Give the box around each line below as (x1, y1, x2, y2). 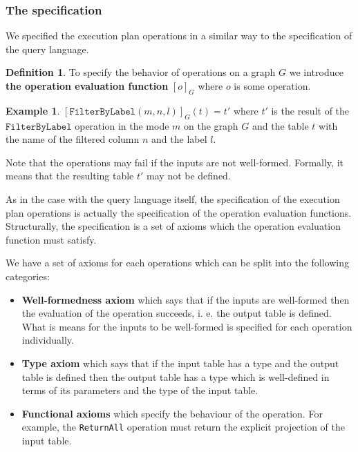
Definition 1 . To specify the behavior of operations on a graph (6, 65, 276, 79)
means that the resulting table (6, 168, 134, 183)
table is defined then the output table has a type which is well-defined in (21, 369, 330, 384)
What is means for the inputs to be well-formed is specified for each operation (21, 319, 352, 333)
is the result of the (271, 103, 350, 117)
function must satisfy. (6, 232, 97, 246)
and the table (252, 118, 309, 132)
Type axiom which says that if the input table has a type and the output (21, 355, 339, 370)
